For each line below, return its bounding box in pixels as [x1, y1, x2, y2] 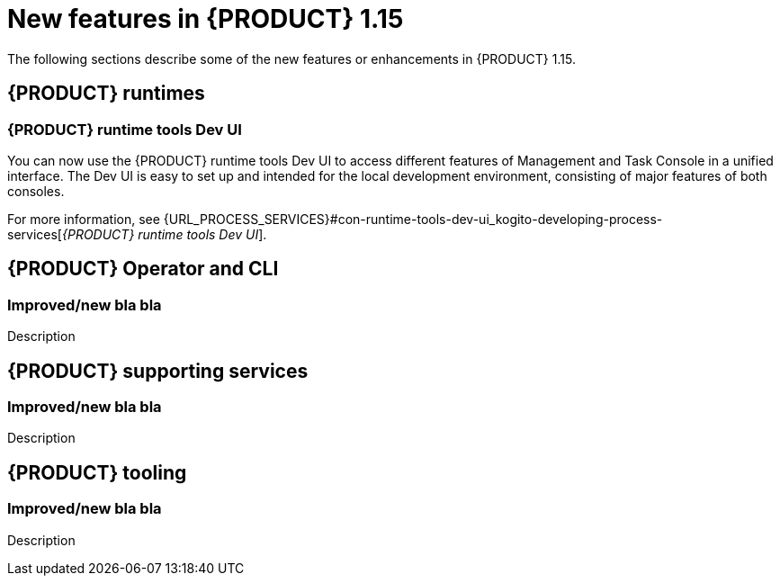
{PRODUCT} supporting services [7, 359, 309, 382]
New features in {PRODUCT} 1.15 [7, 4, 404, 34]
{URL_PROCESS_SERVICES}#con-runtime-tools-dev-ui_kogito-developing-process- [163, 211, 663, 227]
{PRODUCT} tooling [7, 461, 187, 484]
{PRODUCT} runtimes [7, 82, 205, 105]
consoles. [7, 183, 65, 199]
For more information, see [7, 211, 160, 227]
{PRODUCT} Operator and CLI [7, 257, 279, 281]
